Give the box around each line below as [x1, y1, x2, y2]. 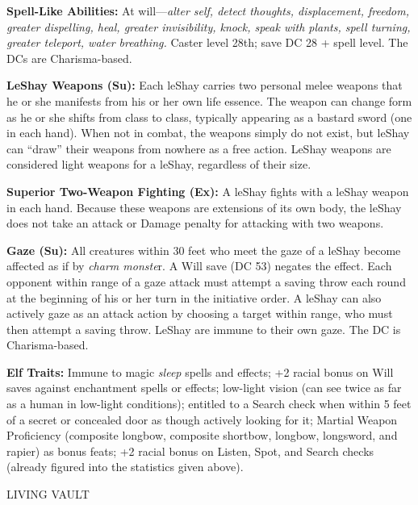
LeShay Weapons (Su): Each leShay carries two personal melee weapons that [6, 77, 403, 94]
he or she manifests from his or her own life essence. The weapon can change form [6, 92, 412, 109]
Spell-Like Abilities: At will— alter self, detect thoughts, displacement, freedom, [6, 2, 409, 19]
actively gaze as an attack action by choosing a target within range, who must [6, 305, 393, 322]
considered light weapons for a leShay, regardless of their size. [6, 156, 311, 173]
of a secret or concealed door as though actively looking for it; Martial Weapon [6, 411, 398, 428]
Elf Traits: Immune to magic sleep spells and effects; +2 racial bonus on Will [6, 363, 394, 380]
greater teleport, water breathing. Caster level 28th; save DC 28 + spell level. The [6, 34, 408, 51]
